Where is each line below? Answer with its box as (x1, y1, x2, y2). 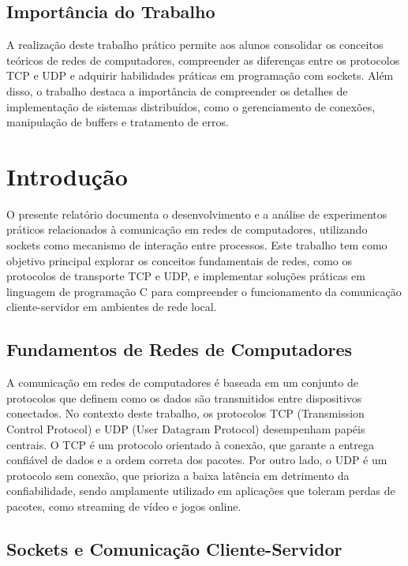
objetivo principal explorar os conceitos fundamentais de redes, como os (6, 252, 353, 268)
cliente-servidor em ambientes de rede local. (6, 298, 217, 315)
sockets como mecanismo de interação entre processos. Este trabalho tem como (6, 237, 387, 253)
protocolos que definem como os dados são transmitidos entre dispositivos (6, 389, 362, 406)
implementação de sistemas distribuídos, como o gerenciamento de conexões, (6, 98, 376, 114)
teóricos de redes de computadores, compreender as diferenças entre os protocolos (6, 51, 400, 68)
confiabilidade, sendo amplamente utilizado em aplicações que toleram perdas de (6, 482, 395, 499)
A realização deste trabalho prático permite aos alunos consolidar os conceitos (6, 36, 384, 53)
